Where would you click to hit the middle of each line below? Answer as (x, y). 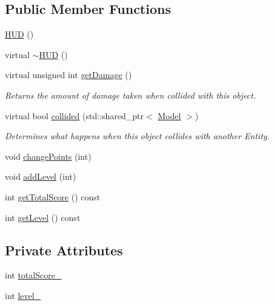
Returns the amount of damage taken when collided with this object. (130, 95)
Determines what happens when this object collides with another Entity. (137, 136)
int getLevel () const (43, 217)
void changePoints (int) (48, 156)
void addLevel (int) (41, 176)
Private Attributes (64, 250)
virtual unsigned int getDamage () (68, 75)
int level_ (23, 295)
